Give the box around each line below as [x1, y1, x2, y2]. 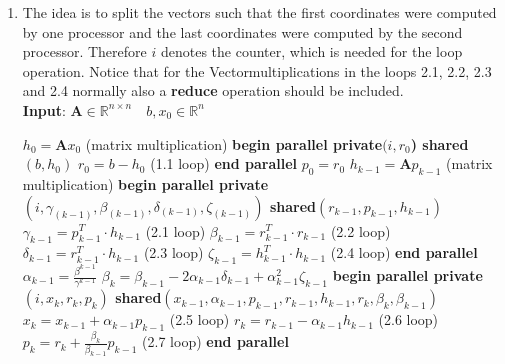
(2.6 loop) [378, 309, 439, 330]
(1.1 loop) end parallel [150, 153, 298, 174]
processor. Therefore [22, 41, 147, 62]
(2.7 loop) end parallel [142, 331, 289, 352]
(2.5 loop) [169, 309, 230, 330]
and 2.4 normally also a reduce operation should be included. [22, 80, 404, 101]
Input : [22, 99, 66, 120]
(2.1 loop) [145, 220, 206, 241]
